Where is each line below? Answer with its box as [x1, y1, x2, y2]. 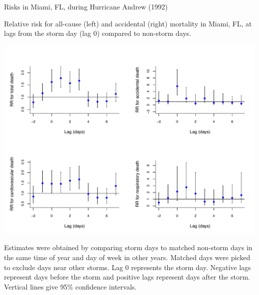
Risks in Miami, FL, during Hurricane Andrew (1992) [4, 1, 168, 11]
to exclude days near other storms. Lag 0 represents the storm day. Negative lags [4, 262, 251, 272]
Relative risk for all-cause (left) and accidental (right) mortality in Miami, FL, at [4, 18, 252, 28]
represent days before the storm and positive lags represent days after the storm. [4, 272, 251, 282]
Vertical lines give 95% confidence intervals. [4, 281, 137, 292]
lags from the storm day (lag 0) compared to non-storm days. [4, 28, 191, 38]
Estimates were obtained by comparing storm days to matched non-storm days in [4, 242, 253, 253]
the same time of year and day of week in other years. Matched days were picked [4, 252, 251, 262]
